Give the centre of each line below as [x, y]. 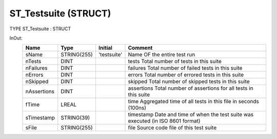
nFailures [36, 68]
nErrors [34, 75]
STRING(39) [75, 118]
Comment [140, 48]
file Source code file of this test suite [172, 128]
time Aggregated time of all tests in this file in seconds [193, 102]
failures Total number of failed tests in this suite [185, 68]
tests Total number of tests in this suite [175, 62]
